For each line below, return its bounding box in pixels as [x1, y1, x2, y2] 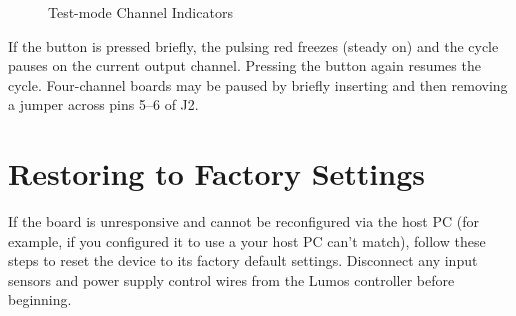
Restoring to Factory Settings [8, 153, 425, 194]
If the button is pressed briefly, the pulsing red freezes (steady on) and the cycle [8, 35, 499, 56]
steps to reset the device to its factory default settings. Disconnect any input [8, 250, 478, 271]
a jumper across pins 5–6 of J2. [8, 94, 199, 115]
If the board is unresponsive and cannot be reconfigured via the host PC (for [8, 211, 479, 232]
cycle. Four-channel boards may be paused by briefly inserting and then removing [8, 74, 508, 95]
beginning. [8, 289, 72, 310]
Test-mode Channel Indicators [48, 2, 233, 22]
